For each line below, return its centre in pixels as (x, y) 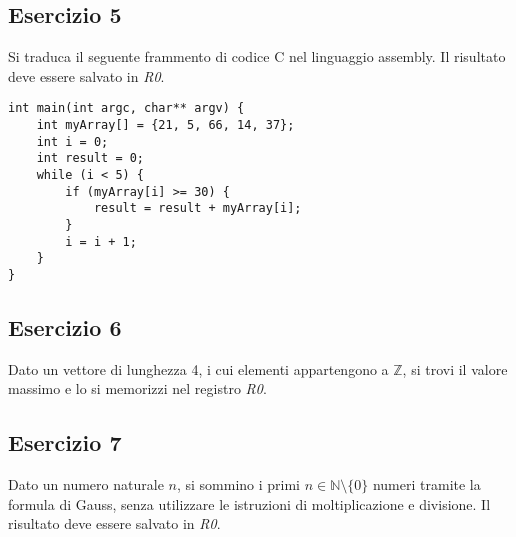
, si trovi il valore (455, 368)
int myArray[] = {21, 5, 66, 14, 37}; (165, 125)
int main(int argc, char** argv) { (126, 108)
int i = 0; (72, 141)
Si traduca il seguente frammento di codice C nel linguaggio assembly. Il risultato (257, 56)
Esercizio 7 (65, 442)
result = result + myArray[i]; (197, 208)
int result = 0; (90, 158)
